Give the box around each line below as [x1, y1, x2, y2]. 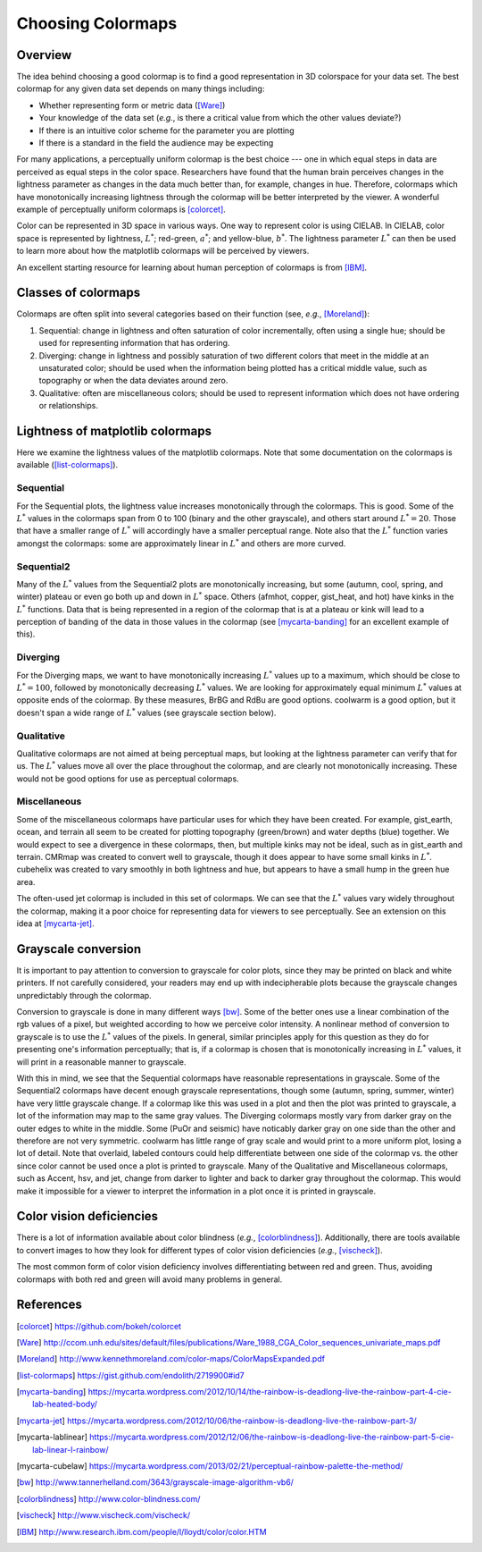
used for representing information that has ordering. [38, 338, 230, 349]
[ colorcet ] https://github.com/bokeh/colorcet [16, 1320, 182, 1331]
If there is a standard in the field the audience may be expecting [38, 138, 274, 148]
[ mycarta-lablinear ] [16, 1431, 88, 1443]
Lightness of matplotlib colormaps [16, 423, 212, 438]
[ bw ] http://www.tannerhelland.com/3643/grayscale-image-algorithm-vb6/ [16, 1477, 295, 1488]
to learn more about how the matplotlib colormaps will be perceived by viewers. [16, 246, 310, 257]
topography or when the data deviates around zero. [38, 375, 229, 386]
